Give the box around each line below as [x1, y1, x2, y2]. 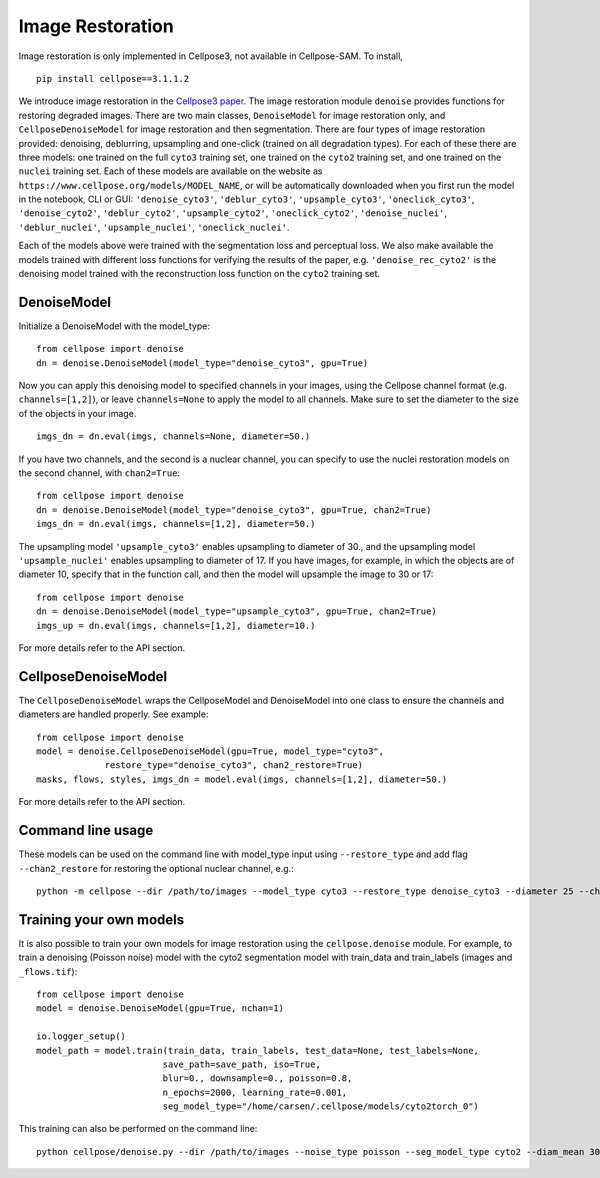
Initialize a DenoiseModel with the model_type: [18, 320, 210, 332]
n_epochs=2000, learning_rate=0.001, [162, 1086, 348, 1098]
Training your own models [18, 911, 185, 928]
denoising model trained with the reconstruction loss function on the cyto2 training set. [18, 268, 380, 280]
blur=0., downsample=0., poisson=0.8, [162, 1073, 353, 1084]
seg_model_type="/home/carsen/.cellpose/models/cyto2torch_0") [162, 1101, 480, 1112]
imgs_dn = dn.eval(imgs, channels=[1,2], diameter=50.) [36, 518, 316, 530]
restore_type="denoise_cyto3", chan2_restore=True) [104, 760, 364, 771]
